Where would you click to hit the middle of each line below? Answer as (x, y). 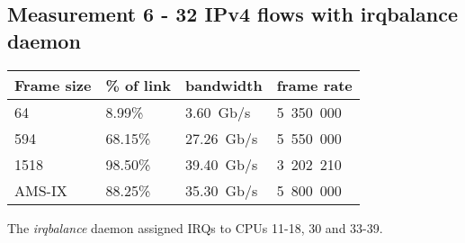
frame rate (314, 85)
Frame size (53, 85)
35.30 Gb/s (222, 190)
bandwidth (224, 85)
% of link (138, 85)
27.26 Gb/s (222, 138)
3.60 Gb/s (218, 112)
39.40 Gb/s (222, 164)
